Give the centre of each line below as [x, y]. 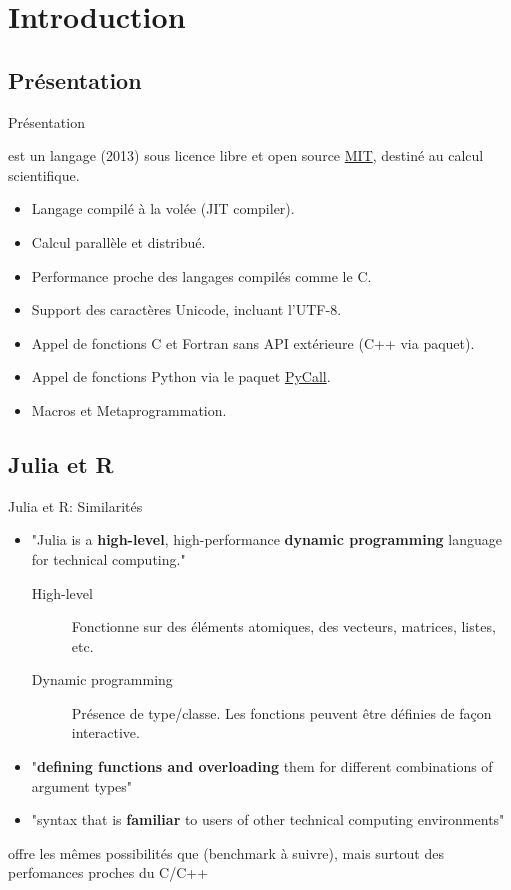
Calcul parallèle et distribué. [118, 241]
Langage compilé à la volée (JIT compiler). [163, 208]
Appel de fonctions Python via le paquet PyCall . [181, 376]
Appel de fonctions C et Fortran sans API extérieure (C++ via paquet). [253, 342]
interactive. [105, 732]
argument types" [82, 785]
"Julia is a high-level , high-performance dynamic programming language [266, 539]
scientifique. [44, 174]
